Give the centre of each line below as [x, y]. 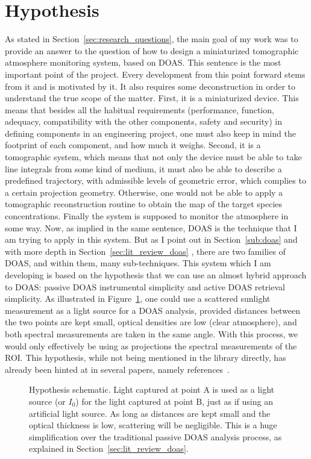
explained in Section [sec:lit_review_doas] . [109, 448]
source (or [47, 401]
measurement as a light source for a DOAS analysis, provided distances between [153, 310]
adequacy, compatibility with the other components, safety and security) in [143, 121]
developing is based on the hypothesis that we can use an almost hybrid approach [156, 275]
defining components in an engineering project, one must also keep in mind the [150, 133]
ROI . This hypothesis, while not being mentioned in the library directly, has [146, 358]
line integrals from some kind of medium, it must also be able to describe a [143, 168]
